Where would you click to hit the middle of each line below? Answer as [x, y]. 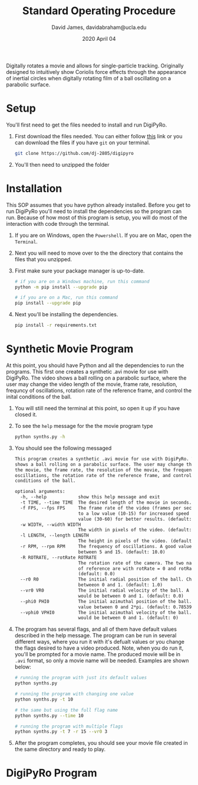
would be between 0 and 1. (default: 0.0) [131, 596]
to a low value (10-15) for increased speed [134, 513]
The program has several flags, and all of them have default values [95, 629]
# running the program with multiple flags [69, 726]
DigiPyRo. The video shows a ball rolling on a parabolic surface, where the [96, 378]
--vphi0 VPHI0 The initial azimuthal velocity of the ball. [106, 612]
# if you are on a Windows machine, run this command [82, 281]
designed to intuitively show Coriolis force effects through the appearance [96, 72]
